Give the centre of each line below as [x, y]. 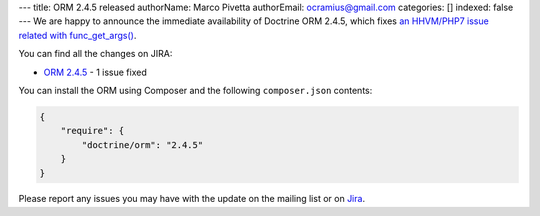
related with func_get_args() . [77, 35]
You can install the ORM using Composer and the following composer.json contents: [195, 90]
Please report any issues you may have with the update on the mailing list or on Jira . [191, 199]
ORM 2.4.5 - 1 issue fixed [95, 72]
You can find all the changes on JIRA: [95, 54]
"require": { [92, 131]
